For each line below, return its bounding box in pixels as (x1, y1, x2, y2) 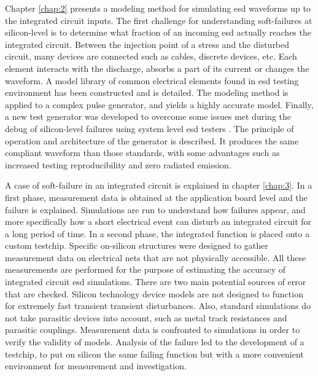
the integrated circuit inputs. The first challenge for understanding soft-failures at (5, 14, 312, 26)
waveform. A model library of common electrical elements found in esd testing (5, 74, 299, 87)
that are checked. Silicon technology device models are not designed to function (5, 287, 303, 300)
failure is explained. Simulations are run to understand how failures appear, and (5, 203, 306, 216)
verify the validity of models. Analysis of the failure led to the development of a (5, 335, 304, 348)
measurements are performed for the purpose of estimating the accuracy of (5, 263, 286, 276)
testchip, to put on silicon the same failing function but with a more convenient (5, 347, 304, 360)
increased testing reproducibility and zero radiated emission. (5, 158, 231, 171)
